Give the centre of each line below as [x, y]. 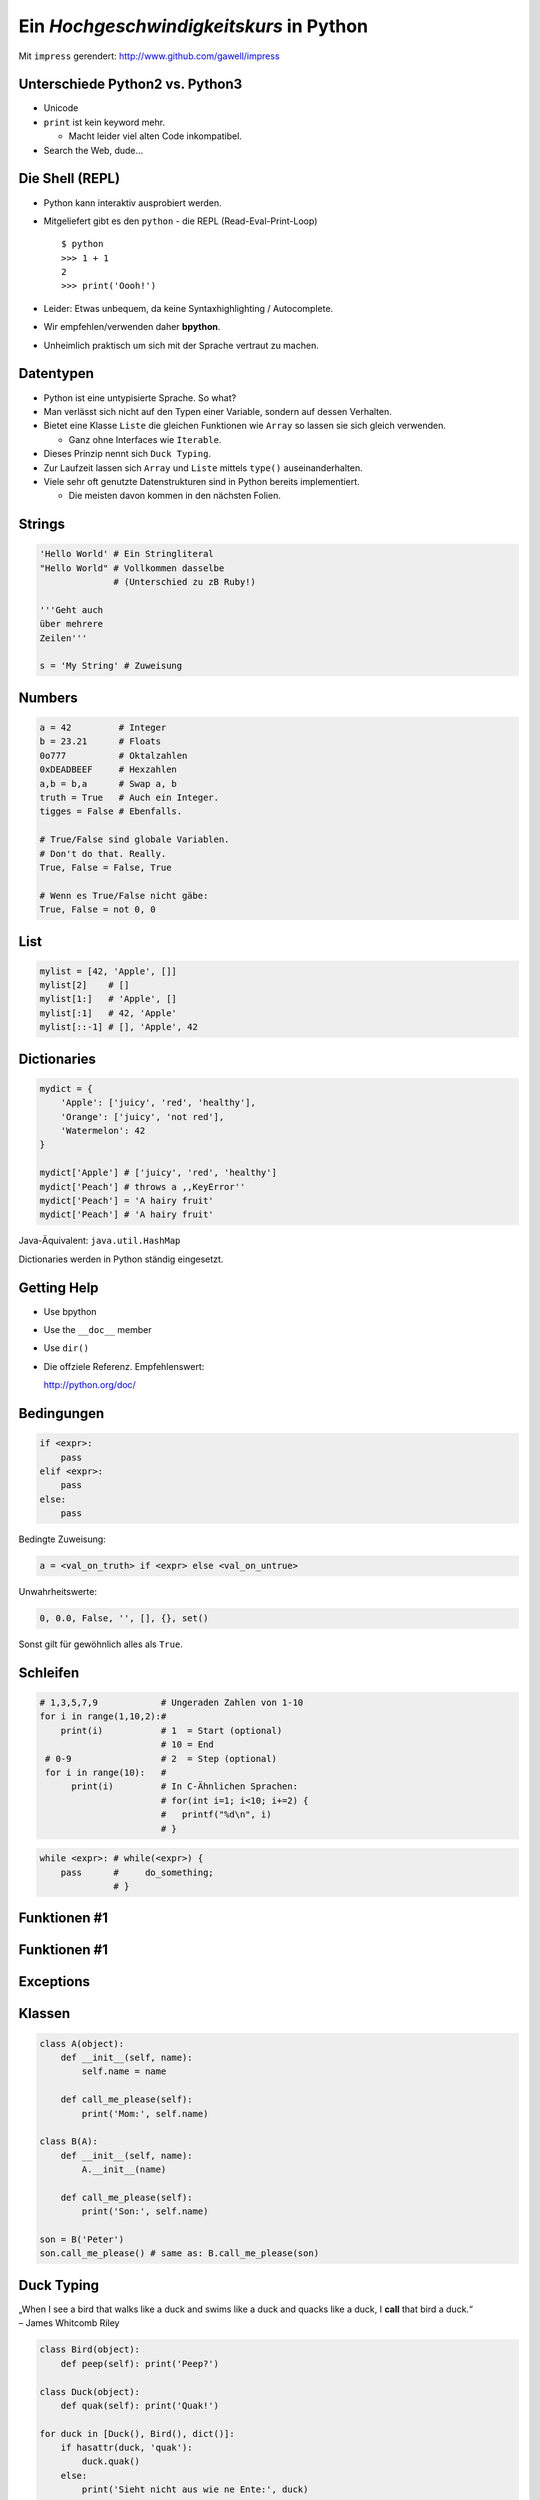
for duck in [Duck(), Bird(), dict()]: [137, 2433]
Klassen [44, 2013]
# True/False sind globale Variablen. [134, 839]
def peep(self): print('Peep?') [140, 2363]
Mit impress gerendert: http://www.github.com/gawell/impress [149, 56]
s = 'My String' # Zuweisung [111, 666]
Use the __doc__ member [97, 1330]
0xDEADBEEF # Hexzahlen [108, 769]
